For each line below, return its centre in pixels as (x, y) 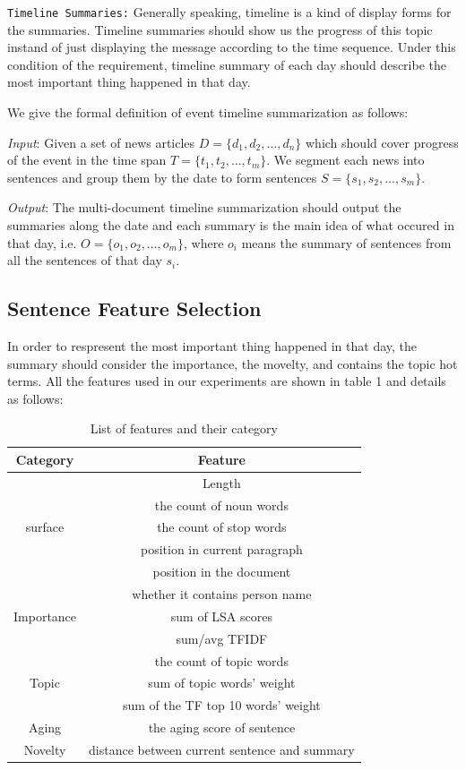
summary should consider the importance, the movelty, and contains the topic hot (233, 363)
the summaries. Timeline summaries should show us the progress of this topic (220, 29)
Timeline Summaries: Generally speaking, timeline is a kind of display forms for (229, 12)
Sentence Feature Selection (134, 308)
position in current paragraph (222, 549)
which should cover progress (382, 142)
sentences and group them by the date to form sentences (162, 177)
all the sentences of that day (85, 260)
